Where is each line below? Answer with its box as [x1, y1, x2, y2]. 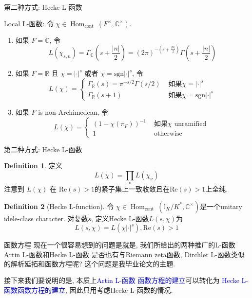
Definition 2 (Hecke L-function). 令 [4, 201, 114, 211]
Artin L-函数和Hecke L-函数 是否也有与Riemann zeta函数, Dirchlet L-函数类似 [4, 249, 245, 259]
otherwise [154, 130, 182, 138]
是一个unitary [200, 201, 242, 211]
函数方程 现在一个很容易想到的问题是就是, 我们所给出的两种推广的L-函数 [4, 240, 235, 250]
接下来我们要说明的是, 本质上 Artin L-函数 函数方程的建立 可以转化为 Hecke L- [4, 275, 248, 285]
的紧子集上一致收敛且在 [95, 184, 170, 194]
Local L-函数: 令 [4, 18, 54, 28]
